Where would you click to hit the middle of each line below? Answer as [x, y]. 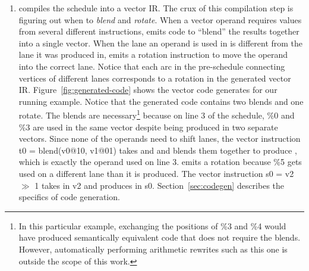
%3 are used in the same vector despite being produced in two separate [148, 127]
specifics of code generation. [69, 197]
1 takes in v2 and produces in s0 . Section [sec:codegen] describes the [160, 185]
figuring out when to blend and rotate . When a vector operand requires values [160, 19]
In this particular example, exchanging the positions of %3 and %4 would [152, 225]
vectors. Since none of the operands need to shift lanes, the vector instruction [160, 138]
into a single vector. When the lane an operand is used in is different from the [161, 43]
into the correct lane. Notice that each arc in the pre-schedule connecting [152, 66]
